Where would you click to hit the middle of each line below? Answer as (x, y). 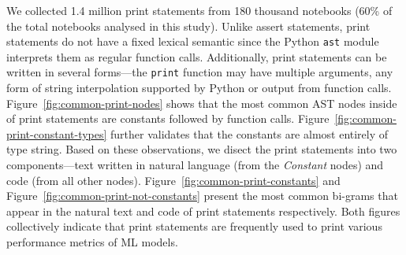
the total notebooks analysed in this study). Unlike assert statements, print (188, 26)
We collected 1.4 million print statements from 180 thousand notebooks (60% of (199, 10)
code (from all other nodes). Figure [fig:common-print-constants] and (173, 180)
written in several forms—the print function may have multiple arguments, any (200, 72)
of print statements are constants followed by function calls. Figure (168, 118)
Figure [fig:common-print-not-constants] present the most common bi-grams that (202, 196)
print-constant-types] (57, 133)
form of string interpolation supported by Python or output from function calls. (199, 88)
